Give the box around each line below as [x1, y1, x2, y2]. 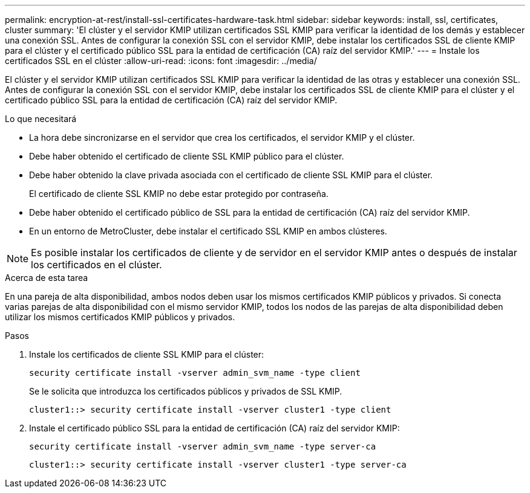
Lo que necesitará [5, 114, 77, 124]
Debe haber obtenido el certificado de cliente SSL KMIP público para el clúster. [29, 151, 344, 161]
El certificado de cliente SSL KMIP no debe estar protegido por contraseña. [29, 188, 329, 199]
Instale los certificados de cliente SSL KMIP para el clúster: [29, 349, 264, 359]
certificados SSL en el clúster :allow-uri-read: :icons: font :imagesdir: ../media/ [5, 56, 317, 66]
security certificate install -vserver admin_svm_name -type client [29, 368, 361, 378]
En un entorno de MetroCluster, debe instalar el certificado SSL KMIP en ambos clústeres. [29, 226, 387, 236]
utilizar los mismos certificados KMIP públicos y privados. [5, 312, 235, 322]
